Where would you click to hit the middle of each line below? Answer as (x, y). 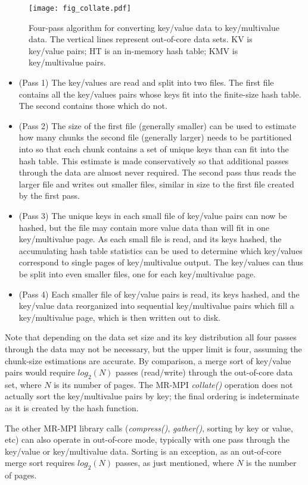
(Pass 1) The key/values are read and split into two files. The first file (146, 82)
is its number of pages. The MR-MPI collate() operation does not (173, 384)
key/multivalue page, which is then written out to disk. (119, 317)
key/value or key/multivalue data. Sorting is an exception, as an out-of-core (143, 451)
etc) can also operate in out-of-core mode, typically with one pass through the (147, 439)
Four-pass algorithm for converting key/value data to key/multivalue (154, 27)
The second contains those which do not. (93, 106)
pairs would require (40, 372)
